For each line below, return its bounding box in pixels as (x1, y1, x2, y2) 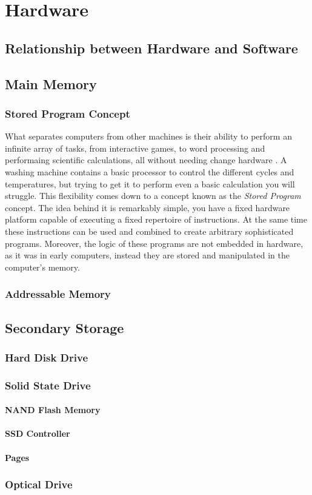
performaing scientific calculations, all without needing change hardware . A (5, 153, 287, 166)
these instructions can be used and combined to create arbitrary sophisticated (5, 224, 294, 237)
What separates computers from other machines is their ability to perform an (5, 130, 292, 143)
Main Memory (5, 74, 97, 93)
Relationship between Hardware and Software (5, 38, 298, 57)
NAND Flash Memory (5, 403, 101, 416)
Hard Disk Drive (5, 349, 88, 365)
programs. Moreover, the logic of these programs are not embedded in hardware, (5, 237, 304, 249)
